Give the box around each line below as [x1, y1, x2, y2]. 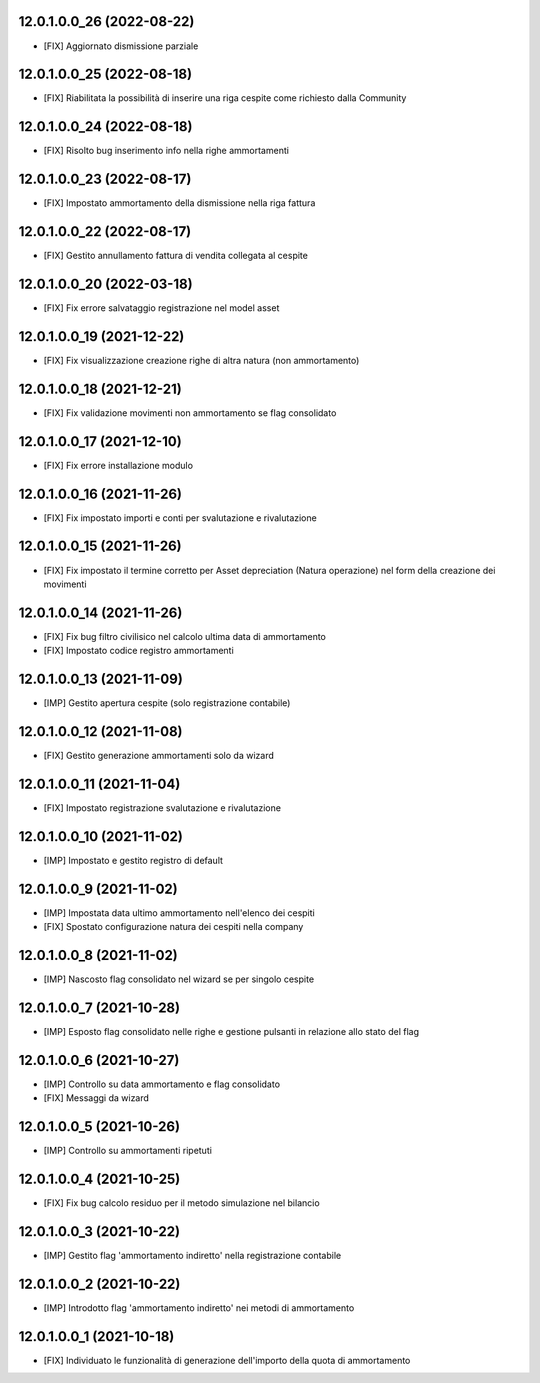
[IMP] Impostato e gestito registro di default [43, 854, 224, 866]
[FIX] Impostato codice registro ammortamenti [43, 645, 234, 657]
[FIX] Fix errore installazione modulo [43, 459, 194, 471]
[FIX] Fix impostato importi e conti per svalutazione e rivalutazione [43, 511, 317, 524]
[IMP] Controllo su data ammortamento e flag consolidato [43, 1078, 280, 1090]
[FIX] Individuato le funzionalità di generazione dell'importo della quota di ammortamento [43, 1354, 411, 1366]
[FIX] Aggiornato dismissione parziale [43, 40, 199, 52]
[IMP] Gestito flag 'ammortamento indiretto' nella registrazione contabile [43, 1250, 342, 1262]
